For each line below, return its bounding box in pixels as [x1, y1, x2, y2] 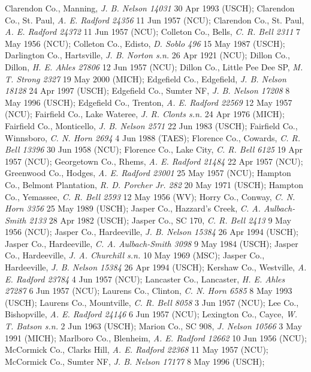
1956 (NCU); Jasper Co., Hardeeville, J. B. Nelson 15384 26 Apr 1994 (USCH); [5, 225, 298, 238]
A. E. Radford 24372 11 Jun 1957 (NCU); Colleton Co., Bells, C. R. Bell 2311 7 [5, 25, 301, 38]
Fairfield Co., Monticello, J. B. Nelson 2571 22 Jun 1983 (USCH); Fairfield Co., [5, 119, 298, 132]
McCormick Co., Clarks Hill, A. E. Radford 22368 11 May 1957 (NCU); [5, 343, 268, 356]
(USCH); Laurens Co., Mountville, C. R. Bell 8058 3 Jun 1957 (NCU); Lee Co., [5, 296, 299, 308]
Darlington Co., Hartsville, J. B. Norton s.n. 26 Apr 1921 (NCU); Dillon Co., [5, 49, 290, 61]
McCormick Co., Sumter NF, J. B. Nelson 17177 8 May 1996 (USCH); [5, 355, 265, 367]
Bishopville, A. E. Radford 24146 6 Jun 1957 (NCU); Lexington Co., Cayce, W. [5, 308, 298, 320]
